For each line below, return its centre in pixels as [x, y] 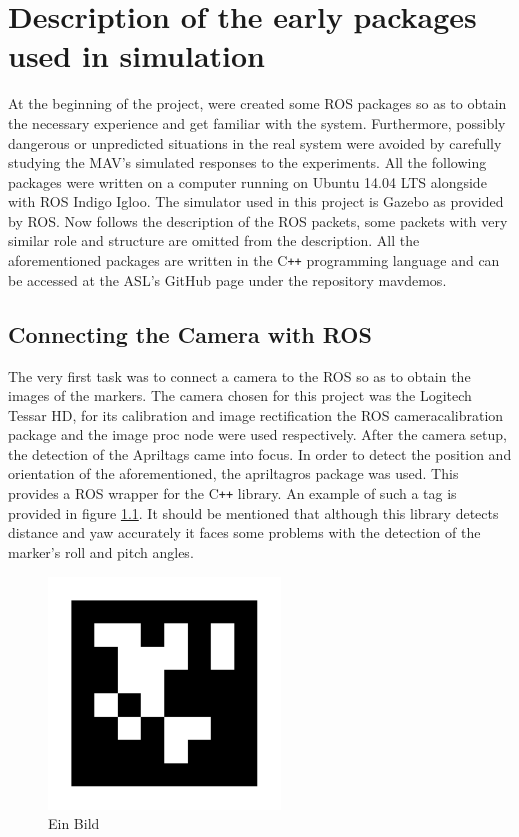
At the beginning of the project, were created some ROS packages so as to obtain [257, 103]
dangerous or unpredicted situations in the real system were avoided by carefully [255, 142]
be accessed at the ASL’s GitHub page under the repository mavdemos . [227, 279]
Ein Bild [74, 823]
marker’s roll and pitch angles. [101, 551]
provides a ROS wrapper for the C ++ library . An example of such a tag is [232, 493]
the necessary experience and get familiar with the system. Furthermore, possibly [257, 122]
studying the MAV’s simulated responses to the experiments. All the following [247, 162]
